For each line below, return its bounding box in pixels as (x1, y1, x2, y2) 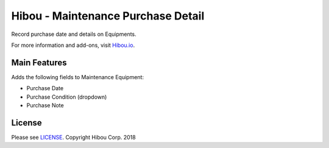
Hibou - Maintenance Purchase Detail (11, 9, 205, 23)
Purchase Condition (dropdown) (26, 93, 107, 100)
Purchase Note (26, 102, 64, 109)
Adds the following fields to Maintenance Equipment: (11, 73, 144, 80)
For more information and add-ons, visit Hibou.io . (11, 41, 135, 49)
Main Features (11, 57, 67, 68)
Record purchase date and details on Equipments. (11, 30, 136, 38)
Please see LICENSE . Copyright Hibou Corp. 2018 (11, 133, 136, 141)
